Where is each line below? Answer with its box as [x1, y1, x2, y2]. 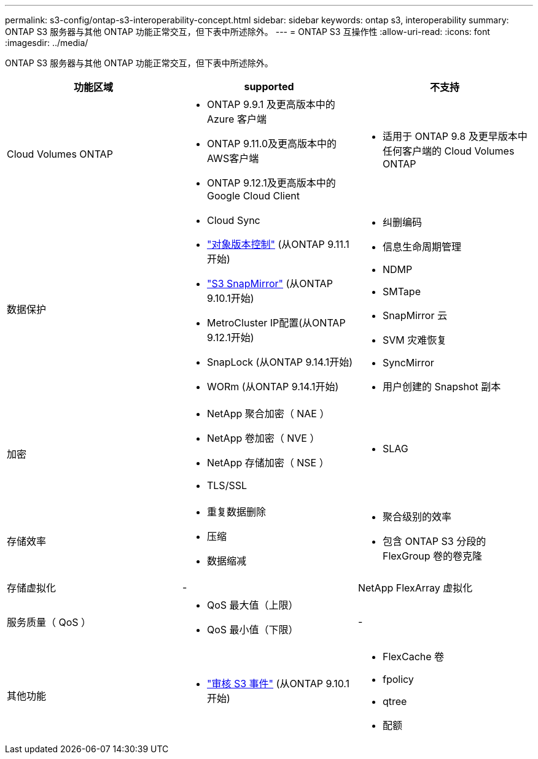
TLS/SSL [206, 479, 247, 491]
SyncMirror [382, 356, 434, 369]
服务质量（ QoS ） [7, 616, 92, 628]
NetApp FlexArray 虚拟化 [357, 582, 473, 594]
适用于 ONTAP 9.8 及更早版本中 [382, 130, 528, 142]
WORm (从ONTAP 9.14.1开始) [206, 380, 339, 393]
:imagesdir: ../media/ [5, 37, 88, 48]
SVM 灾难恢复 [382, 334, 447, 346]
